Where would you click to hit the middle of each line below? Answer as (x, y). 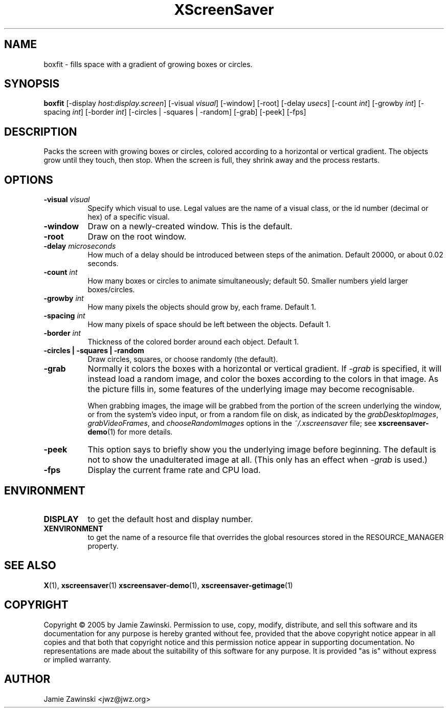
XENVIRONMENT (73, 528)
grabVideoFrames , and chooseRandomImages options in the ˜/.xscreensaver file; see (232, 423)
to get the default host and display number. (170, 519)
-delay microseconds (80, 246)
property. (103, 546)
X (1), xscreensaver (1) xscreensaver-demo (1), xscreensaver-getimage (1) (168, 585)
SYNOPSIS (32, 84)
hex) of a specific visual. (129, 217)
